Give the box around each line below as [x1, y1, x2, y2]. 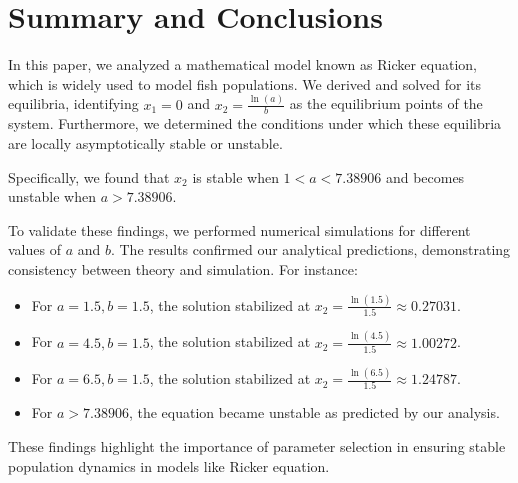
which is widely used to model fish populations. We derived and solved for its [8, 73, 482, 94]
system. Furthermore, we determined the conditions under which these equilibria [8, 113, 502, 134]
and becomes [385, 166, 465, 187]
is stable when [192, 166, 279, 187]
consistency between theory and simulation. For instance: [8, 259, 358, 280]
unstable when [8, 186, 96, 207]
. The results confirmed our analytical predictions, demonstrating [110, 239, 511, 260]
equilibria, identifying [8, 93, 139, 114]
